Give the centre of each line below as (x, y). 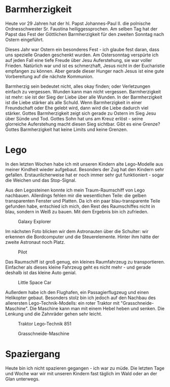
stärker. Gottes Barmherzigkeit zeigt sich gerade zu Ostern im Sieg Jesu (81, 113)
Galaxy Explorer (35, 221)
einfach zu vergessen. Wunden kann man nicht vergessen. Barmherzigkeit (83, 91)
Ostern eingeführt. (25, 40)
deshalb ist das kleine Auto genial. (41, 272)
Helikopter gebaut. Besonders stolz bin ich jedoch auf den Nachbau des (80, 298)
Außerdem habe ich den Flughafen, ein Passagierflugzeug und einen (77, 292)
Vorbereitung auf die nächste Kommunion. (49, 76)
